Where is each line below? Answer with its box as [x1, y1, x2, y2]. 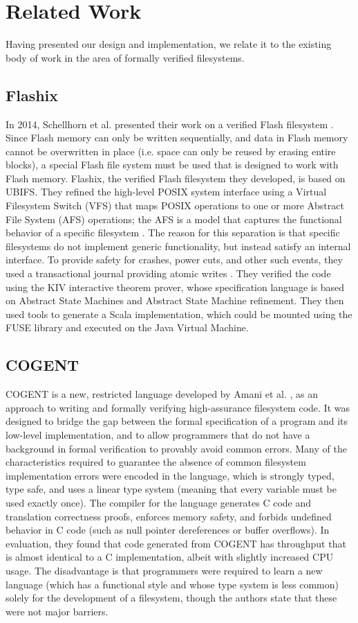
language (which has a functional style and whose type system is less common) [6, 577, 339, 591]
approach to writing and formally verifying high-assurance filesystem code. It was [6, 400, 350, 414]
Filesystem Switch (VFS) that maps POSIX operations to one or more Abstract [6, 198, 344, 213]
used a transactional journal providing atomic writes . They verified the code [6, 266, 331, 281]
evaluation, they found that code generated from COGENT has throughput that [6, 536, 346, 550]
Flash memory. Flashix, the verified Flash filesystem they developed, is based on [6, 170, 346, 185]
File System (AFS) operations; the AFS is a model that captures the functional [6, 211, 342, 226]
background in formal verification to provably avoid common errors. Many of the [6, 441, 347, 455]
